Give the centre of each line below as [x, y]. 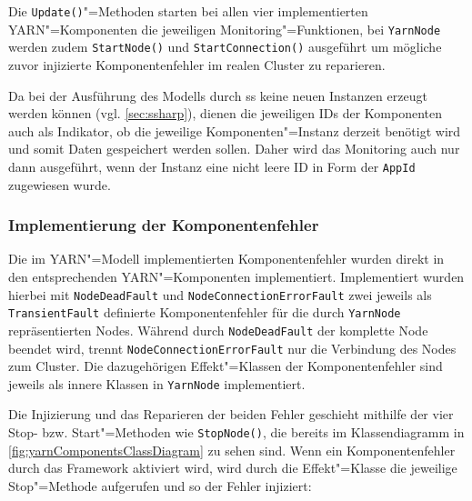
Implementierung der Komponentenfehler [164, 225]
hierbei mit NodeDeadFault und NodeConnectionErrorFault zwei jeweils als [220, 294]
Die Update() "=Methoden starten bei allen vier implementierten [188, 11]
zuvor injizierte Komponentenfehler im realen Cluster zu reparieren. [197, 64]
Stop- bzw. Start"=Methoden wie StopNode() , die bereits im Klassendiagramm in [236, 432]
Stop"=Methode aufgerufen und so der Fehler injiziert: [160, 485]
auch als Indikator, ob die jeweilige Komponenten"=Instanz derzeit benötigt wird [235, 130]
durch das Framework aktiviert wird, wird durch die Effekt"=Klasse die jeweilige [233, 468]
